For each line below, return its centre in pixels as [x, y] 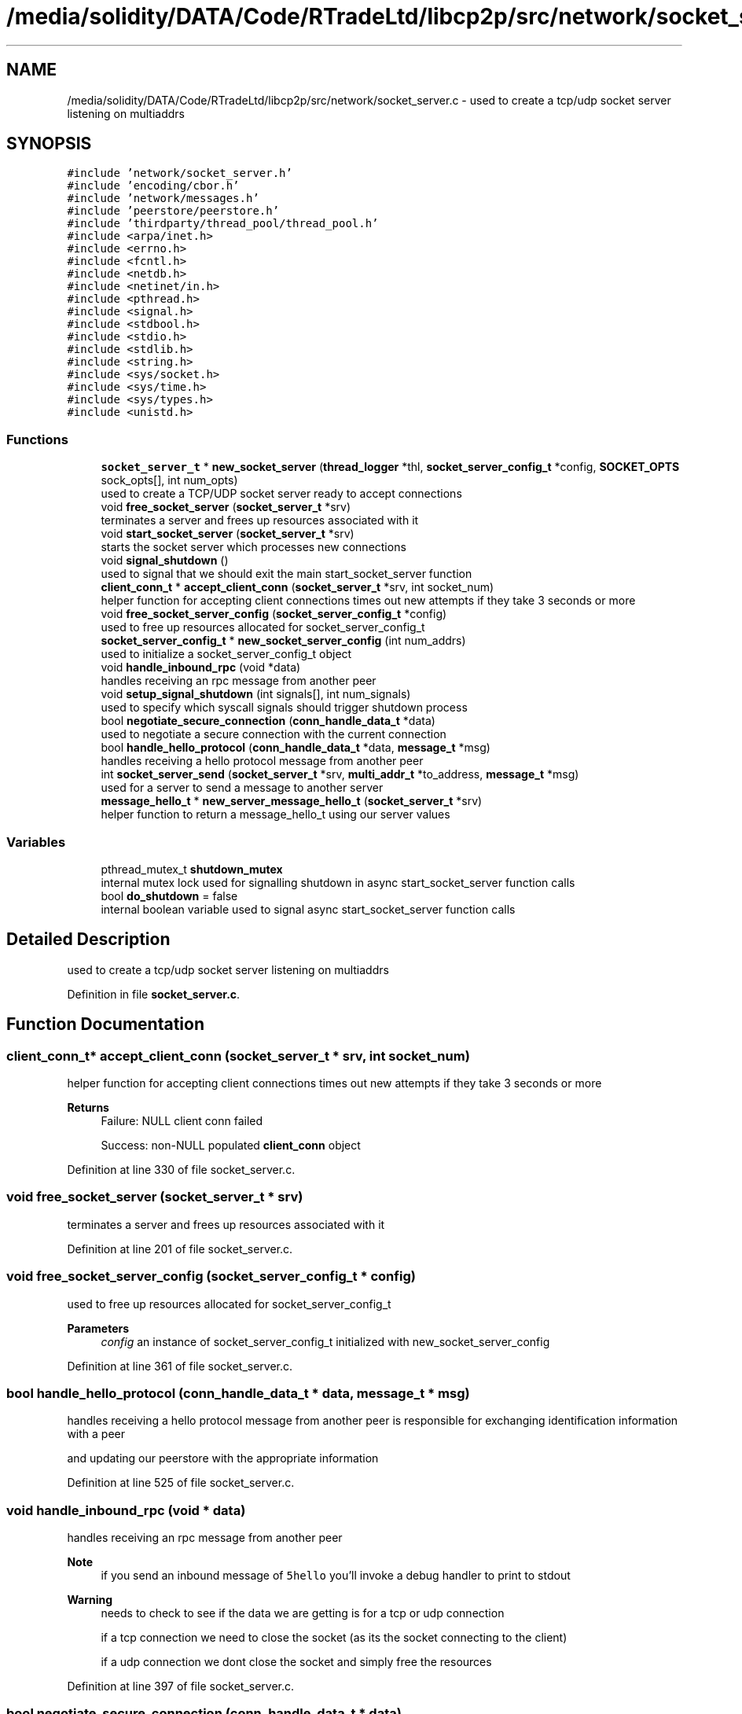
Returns [88, 1107]
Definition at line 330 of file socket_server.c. [181, 1170]
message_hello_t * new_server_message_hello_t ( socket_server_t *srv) [292, 801]
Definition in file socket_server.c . [154, 994]
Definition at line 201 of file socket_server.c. [180, 1249]
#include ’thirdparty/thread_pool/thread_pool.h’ [223, 224]
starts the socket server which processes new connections [253, 547]
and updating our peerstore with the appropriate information [223, 1458]
